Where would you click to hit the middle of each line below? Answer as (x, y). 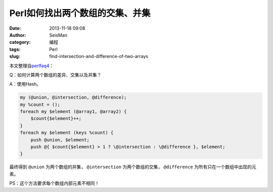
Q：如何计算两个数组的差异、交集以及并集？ (55, 75)
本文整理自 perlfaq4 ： (32, 66)
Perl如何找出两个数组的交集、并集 (80, 13)
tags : (15, 49)
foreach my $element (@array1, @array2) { (73, 112)
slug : (15, 56)
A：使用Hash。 (25, 84)
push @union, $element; (60, 140)
